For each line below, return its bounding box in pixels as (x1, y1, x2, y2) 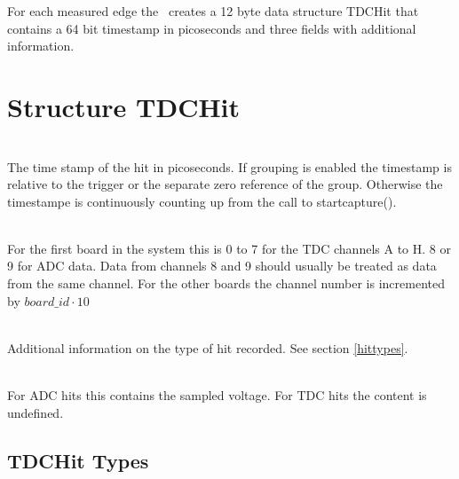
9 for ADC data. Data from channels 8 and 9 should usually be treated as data (7, 256, 437, 275)
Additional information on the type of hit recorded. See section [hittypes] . (7, 338, 408, 357)
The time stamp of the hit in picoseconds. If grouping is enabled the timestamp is (7, 157, 452, 176)
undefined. (7, 403, 64, 421)
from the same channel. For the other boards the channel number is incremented (7, 274, 445, 293)
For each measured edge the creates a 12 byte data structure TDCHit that (7, 2, 419, 20)
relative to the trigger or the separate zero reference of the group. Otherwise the (7, 175, 443, 193)
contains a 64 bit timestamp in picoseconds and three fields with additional (7, 19, 416, 37)
